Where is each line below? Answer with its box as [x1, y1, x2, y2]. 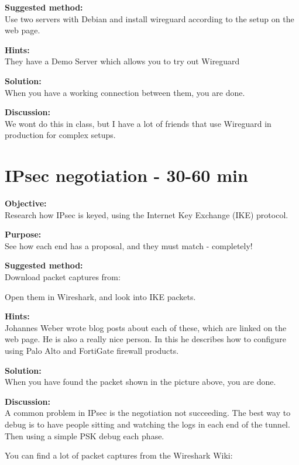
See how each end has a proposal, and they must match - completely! [5, 239, 253, 252]
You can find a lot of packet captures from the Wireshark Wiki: [5, 449, 233, 461]
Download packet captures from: [5, 271, 121, 283]
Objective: [5, 197, 47, 209]
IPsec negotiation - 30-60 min [5, 163, 248, 187]
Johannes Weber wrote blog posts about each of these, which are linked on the [5, 321, 287, 333]
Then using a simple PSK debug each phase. [5, 429, 164, 442]
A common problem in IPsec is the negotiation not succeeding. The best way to [5, 407, 291, 419]
